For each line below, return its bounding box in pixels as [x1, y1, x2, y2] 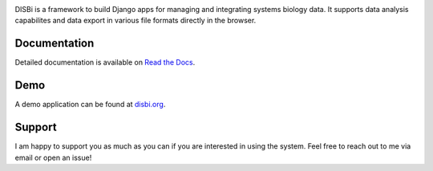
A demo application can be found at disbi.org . [14, 100, 166, 109]
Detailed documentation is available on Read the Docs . [14, 58, 196, 67]
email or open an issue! [14, 153, 92, 162]
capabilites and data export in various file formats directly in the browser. [14, 16, 257, 26]
